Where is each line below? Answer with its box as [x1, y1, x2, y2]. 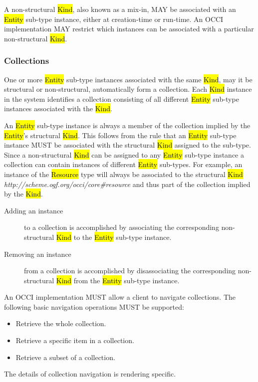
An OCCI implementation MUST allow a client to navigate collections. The [4, 292, 236, 302]
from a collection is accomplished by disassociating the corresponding [24, 265, 236, 276]
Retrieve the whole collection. [15, 318, 106, 329]
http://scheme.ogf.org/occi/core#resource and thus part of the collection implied [4, 179, 251, 189]
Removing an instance [4, 248, 71, 259]
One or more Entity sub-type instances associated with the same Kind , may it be [4, 74, 253, 84]
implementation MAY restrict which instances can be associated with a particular [4, 23, 254, 34]
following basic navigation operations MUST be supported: [4, 301, 184, 312]
